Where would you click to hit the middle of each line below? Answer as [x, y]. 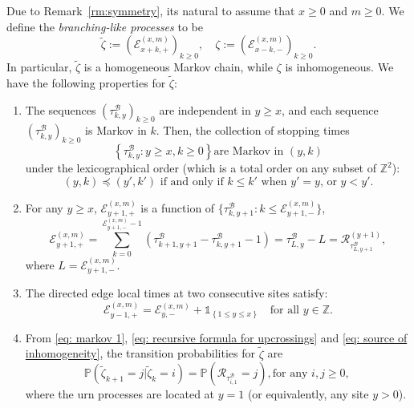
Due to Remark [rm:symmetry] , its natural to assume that [151, 10]
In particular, [39, 67]
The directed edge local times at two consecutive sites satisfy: [177, 292]
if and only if [192, 182]
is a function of [178, 207]
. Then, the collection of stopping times [253, 130]
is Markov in [116, 130]
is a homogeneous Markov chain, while [178, 67]
